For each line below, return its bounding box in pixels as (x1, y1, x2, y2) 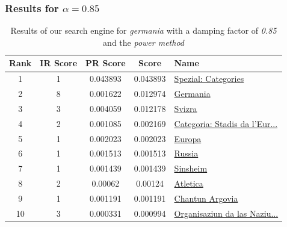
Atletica (174, 177, 203, 190)
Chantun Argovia (174, 192, 238, 204)
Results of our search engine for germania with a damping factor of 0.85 (10, 24, 277, 37)
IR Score (40, 57, 78, 69)
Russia (174, 147, 199, 160)
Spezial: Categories (174, 72, 244, 85)
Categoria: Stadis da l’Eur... (174, 117, 278, 129)
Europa (174, 132, 202, 145)
